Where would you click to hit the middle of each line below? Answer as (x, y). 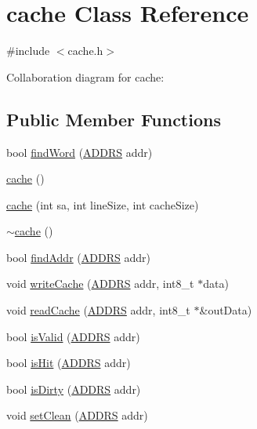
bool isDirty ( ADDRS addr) (74, 389)
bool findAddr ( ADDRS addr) (78, 257)
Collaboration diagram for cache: (85, 76)
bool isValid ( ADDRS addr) (73, 336)
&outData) (226, 310)
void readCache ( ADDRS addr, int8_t (98, 310)
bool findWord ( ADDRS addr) (80, 152)
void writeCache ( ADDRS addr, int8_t (100, 284)
